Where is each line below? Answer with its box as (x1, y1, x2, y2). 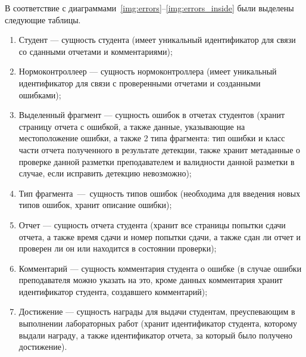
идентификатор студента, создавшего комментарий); (18, 285, 208, 297)
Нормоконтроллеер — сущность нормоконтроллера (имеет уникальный (18, 65, 277, 77)
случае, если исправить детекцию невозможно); (18, 167, 192, 179)
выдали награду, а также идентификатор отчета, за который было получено (18, 328, 293, 341)
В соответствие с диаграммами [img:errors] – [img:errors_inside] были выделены (5, 2, 294, 14)
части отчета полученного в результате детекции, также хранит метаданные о (18, 143, 301, 156)
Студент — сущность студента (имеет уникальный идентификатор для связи (18, 33, 296, 46)
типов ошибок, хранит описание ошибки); (18, 198, 172, 211)
